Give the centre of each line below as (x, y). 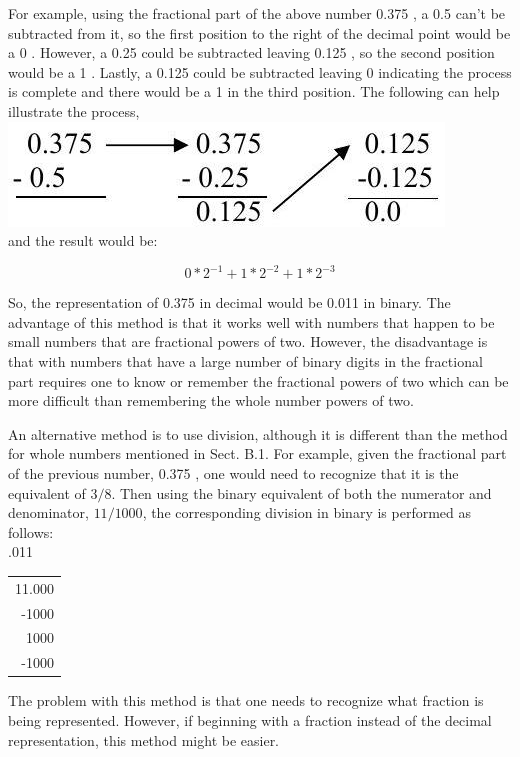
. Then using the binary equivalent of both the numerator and (301, 492)
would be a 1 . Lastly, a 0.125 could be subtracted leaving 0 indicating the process (260, 71)
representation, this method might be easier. (144, 739)
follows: (31, 531)
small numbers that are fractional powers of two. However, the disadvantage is (248, 341)
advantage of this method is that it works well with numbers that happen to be (251, 321)
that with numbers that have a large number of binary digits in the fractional (245, 361)
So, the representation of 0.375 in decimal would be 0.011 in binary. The (229, 302)
